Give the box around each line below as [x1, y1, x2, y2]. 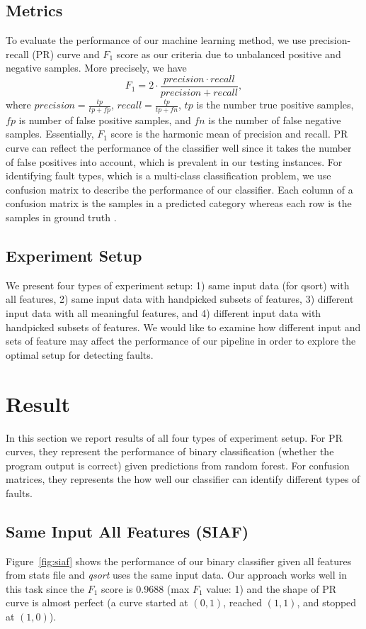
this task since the [6, 581, 85, 596]
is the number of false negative [208, 112, 341, 127]
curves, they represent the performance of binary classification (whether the [6, 444, 334, 459]
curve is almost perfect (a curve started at [6, 595, 188, 610]
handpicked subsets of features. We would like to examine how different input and [6, 319, 361, 334]
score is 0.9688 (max [101, 581, 190, 596]
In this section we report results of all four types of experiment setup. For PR [6, 430, 343, 445]
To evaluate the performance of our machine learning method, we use [6, 33, 307, 48]
